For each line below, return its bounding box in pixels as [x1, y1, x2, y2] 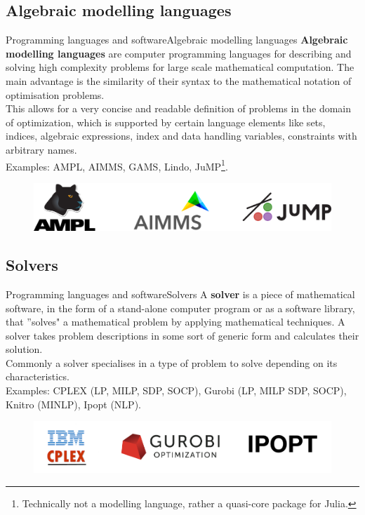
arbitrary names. [6, 142, 77, 156]
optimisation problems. [6, 87, 105, 102]
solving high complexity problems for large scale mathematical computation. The [6, 60, 354, 74]
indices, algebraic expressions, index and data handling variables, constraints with [6, 128, 357, 143]
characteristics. [6, 369, 69, 384]
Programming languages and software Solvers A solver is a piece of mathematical [6, 286, 355, 301]
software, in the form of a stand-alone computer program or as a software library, [6, 300, 355, 315]
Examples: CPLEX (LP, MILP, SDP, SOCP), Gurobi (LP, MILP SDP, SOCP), [6, 383, 347, 398]
